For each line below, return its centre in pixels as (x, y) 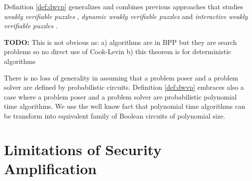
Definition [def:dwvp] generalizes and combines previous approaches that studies (124, 6)
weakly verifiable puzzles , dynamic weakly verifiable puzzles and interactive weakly (126, 16)
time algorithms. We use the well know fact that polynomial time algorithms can (125, 106)
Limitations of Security (83, 149)
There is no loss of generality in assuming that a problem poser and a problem (121, 77)
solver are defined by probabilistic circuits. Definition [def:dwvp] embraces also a (124, 87)
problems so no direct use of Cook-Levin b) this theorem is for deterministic (118, 51)
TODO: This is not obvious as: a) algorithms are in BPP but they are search (120, 42)
